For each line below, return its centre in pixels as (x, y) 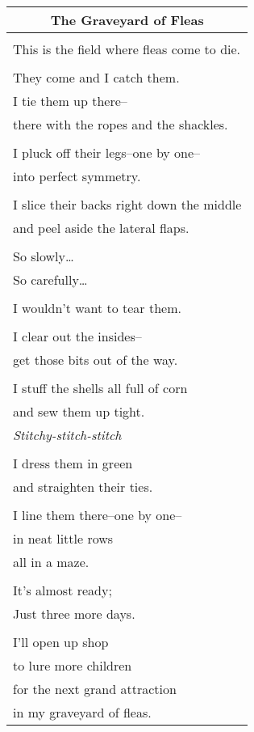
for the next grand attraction (95, 689)
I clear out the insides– (77, 336)
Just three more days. (74, 614)
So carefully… (50, 279)
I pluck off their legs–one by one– (107, 152)
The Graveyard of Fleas (127, 20)
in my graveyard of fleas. (82, 712)
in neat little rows (63, 538)
